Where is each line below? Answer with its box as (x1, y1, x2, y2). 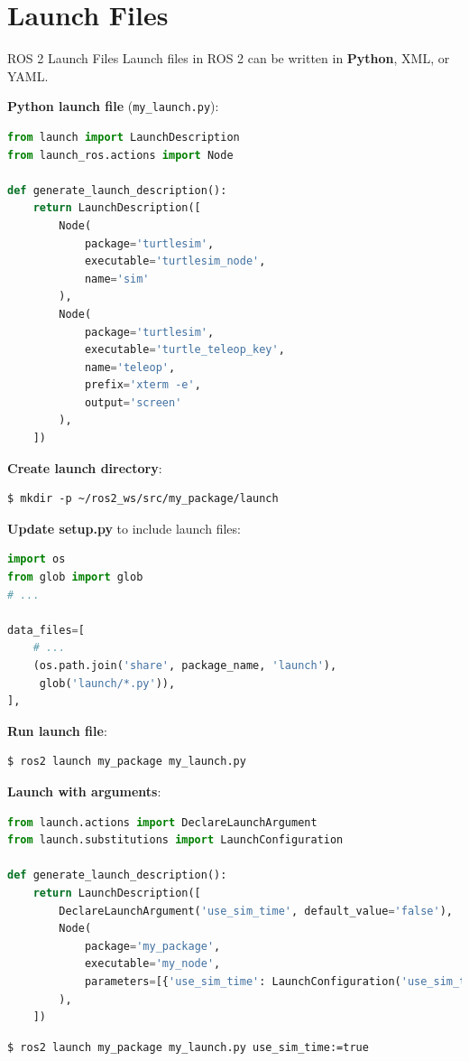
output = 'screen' (84, 396, 182, 409)
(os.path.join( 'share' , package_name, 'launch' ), (32, 659, 337, 672)
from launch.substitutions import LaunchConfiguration (7, 833, 344, 847)
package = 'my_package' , (84, 939, 221, 953)
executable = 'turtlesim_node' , (84, 255, 266, 268)
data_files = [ (7, 623, 85, 637)
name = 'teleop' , (84, 360, 176, 374)
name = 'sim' (84, 272, 150, 285)
